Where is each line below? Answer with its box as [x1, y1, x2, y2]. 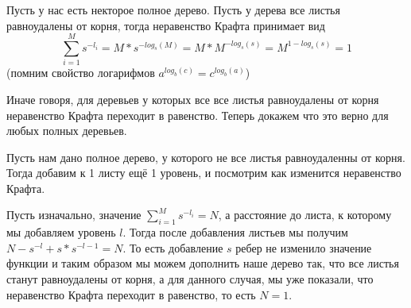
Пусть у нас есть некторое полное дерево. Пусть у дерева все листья [6, 2, 340, 17]
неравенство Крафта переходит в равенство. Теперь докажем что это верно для [6, 106, 389, 123]
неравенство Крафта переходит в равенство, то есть [6, 286, 256, 302]
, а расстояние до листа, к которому [218, 206, 392, 223]
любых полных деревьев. [6, 122, 127, 139]
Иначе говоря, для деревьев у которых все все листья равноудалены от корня [6, 90, 379, 107]
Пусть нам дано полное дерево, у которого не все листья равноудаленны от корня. [6, 148, 405, 165]
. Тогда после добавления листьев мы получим [122, 224, 348, 241]
